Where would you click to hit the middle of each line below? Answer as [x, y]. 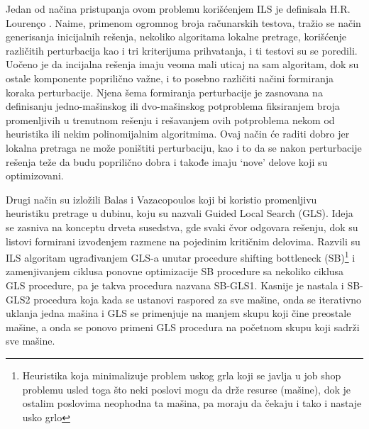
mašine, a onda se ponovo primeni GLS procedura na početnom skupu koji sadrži [183, 327]
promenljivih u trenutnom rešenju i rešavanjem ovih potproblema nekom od [170, 119]
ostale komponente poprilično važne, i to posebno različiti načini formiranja [170, 78]
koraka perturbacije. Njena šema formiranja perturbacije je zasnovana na [164, 92]
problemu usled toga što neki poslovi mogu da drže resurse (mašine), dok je [187, 389]
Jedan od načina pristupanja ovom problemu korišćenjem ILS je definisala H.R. [178, 9]
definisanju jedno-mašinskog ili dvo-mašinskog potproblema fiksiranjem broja [173, 106]
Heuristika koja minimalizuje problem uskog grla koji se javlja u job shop [182, 375]
